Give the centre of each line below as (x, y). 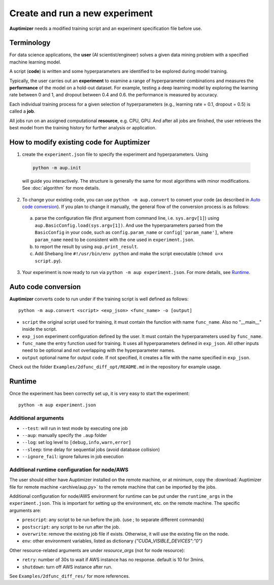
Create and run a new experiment (81, 13)
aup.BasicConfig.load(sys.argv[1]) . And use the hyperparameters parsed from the (129, 225)
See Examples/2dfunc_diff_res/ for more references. (70, 576)
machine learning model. (35, 62)
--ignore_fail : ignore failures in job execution (73, 457)
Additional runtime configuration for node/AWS (69, 469)
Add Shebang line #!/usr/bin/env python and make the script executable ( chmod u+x (129, 254)
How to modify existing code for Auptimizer (80, 142)
